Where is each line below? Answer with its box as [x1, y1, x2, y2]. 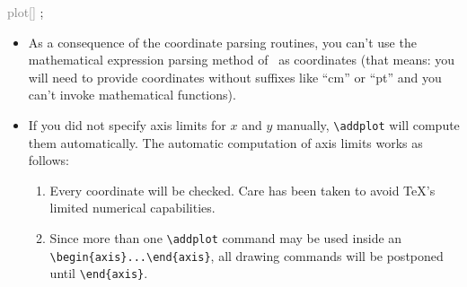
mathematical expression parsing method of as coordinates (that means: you [28, 50, 455, 69]
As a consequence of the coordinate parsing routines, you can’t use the [28, 32, 417, 51]
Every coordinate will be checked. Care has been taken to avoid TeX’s [49, 180, 436, 199]
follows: [28, 151, 69, 170]
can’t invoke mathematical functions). [28, 85, 236, 104]
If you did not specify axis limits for [28, 115, 226, 134]
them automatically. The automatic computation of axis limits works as [28, 133, 423, 152]
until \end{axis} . [49, 264, 148, 283]
